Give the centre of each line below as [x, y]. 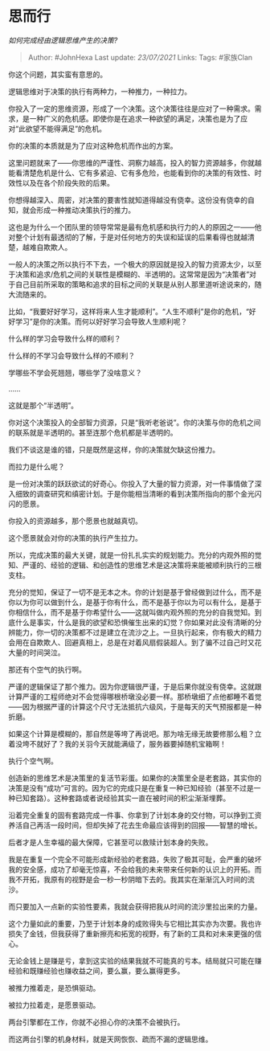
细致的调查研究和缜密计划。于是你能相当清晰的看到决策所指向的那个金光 [135, 493]
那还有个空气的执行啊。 [47, 669]
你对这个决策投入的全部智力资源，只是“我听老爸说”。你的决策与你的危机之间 [135, 422]
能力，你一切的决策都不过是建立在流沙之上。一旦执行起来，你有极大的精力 [138, 632]
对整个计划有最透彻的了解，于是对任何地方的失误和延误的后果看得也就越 [128, 237]
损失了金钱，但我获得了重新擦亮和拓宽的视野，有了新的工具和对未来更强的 [131, 934]
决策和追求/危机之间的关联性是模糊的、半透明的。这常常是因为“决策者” [132, 274]
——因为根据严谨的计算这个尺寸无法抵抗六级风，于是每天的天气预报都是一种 [135, 706]
